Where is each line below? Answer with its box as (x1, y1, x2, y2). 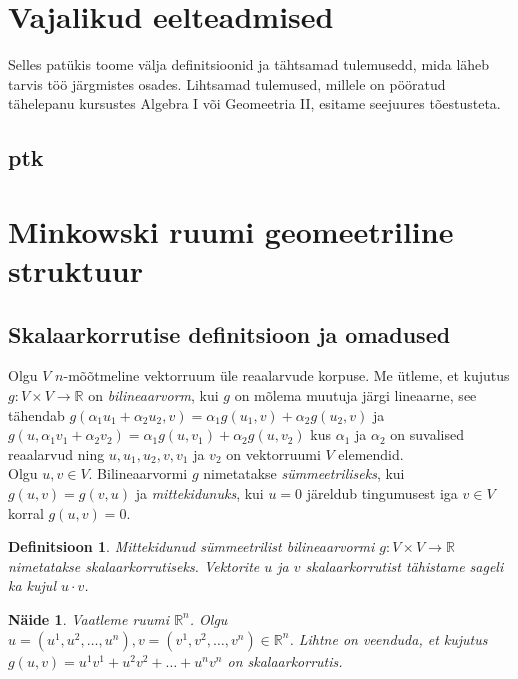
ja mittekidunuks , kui (135, 483, 264, 504)
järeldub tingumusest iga (306, 483, 458, 504)
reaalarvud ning (8, 443, 105, 464)
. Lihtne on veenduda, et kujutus (289, 628, 488, 649)
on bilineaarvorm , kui (88, 385, 219, 406)
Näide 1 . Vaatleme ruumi (8, 608, 170, 629)
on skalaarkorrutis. (227, 650, 343, 671)
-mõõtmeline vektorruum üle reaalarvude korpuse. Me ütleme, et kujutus (63, 365, 510, 386)
